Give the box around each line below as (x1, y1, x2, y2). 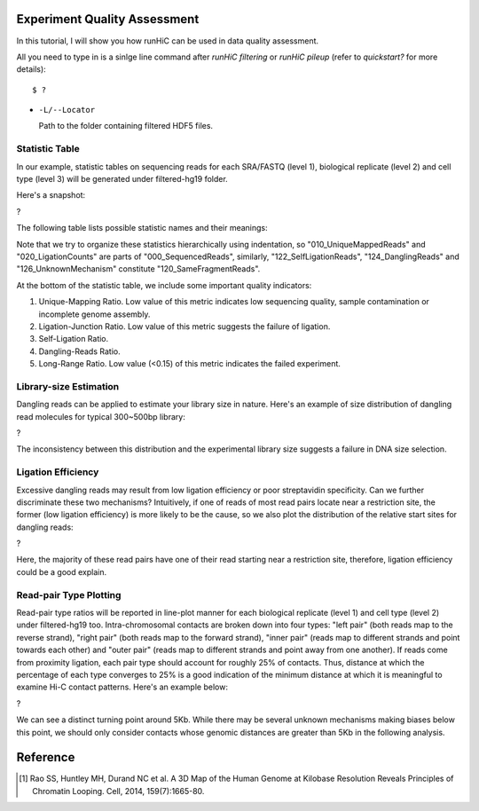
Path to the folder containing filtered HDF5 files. (38, 121, 213, 131)
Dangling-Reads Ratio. (38, 346, 121, 357)
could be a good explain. (16, 566, 106, 577)
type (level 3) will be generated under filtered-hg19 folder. (16, 174, 228, 184)
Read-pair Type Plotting (16, 588, 122, 601)
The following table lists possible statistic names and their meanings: (16, 223, 268, 233)
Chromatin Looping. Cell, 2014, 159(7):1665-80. (32, 785, 205, 796)
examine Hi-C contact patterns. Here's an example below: (16, 681, 228, 692)
